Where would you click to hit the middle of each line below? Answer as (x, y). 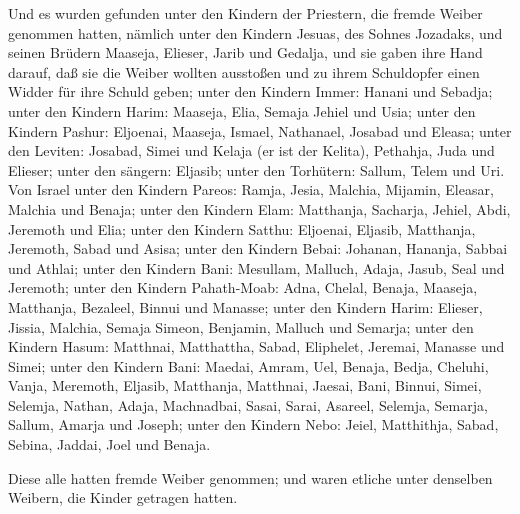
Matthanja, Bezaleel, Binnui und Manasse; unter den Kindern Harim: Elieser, (245, 306)
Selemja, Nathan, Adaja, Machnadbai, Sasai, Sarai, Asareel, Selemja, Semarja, (248, 404)
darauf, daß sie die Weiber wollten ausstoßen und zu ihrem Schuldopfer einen (244, 71)
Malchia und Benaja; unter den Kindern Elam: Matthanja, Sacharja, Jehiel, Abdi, (259, 208)
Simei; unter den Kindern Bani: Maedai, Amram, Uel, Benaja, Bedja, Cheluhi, (248, 365)
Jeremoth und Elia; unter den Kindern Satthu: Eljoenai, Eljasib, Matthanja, (242, 228)
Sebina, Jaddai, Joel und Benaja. (109, 444)
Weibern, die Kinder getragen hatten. (123, 497)
